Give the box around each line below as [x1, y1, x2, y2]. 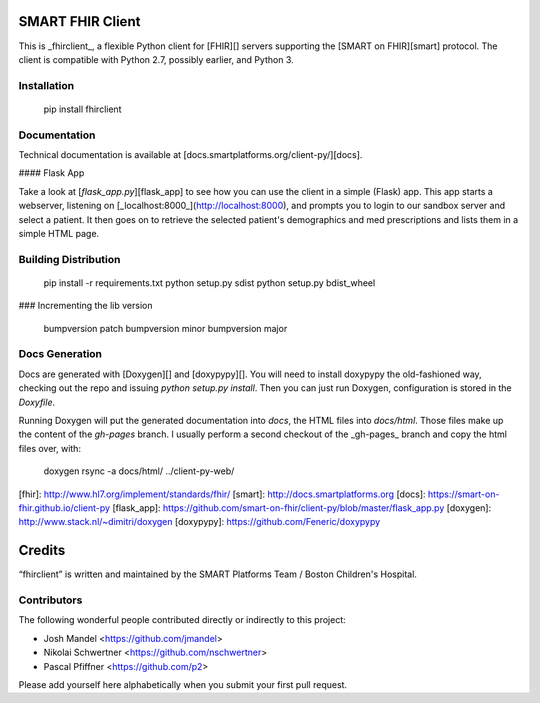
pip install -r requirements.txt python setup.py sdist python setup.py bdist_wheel [43, 276, 376, 289]
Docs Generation [18, 347, 103, 361]
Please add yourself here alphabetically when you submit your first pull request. [18, 678, 348, 690]
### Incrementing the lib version [18, 300, 153, 312]
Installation [18, 78, 75, 92]
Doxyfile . [18, 396, 56, 408]
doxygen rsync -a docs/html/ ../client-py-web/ [43, 465, 235, 477]
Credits [18, 542, 66, 559]
